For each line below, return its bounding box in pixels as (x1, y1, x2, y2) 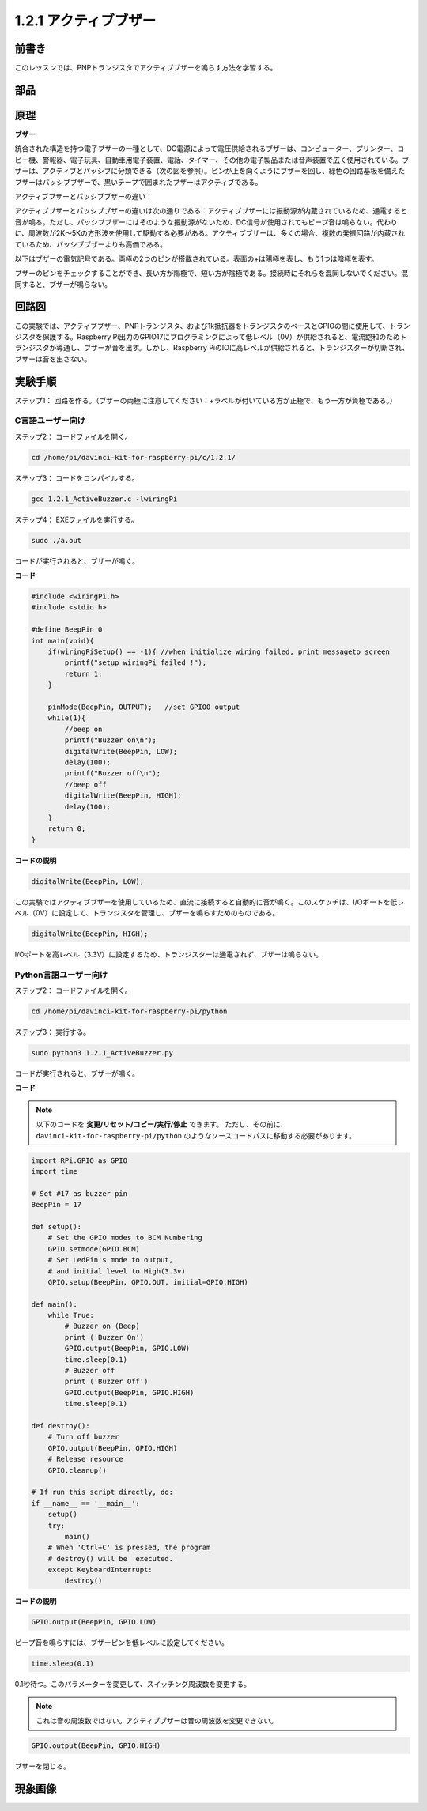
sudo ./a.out (31, 536, 82, 545)
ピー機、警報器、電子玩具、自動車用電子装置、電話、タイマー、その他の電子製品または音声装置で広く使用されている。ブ (14, 155, 410, 164)
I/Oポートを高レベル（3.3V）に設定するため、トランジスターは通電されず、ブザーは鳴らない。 (14, 949, 323, 959)
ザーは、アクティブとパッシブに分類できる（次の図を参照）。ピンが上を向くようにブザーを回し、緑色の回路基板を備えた (14, 166, 406, 175)
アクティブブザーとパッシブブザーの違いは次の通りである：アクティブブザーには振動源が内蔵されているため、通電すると (14, 206, 408, 216)
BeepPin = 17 (31, 1200, 82, 1209)
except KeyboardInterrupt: (47, 1565, 153, 1575)
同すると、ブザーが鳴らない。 (14, 279, 112, 289)
